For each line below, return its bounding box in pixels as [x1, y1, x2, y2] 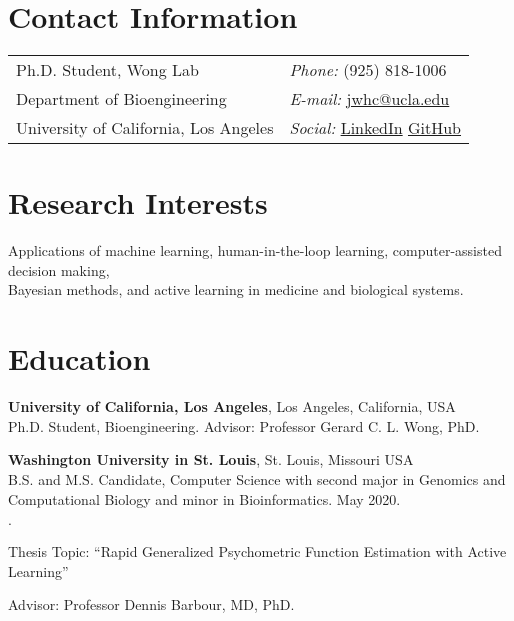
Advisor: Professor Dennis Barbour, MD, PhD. [8, 594, 295, 615]
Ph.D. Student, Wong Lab [16, 58, 199, 82]
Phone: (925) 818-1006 [289, 58, 447, 82]
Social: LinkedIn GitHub [289, 116, 462, 140]
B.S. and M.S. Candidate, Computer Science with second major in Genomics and [8, 468, 506, 489]
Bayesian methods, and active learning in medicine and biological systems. [8, 279, 464, 300]
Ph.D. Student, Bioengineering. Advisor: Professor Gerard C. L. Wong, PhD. [8, 415, 480, 436]
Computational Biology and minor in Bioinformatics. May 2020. [8, 488, 401, 509]
